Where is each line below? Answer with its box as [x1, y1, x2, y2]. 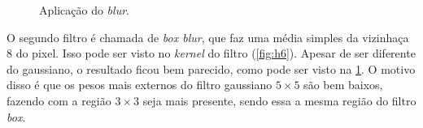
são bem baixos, [303, 76, 383, 93]
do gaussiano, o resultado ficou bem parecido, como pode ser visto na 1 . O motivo [7, 60, 416, 77]
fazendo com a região [7, 92, 111, 109]
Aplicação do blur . [39, 2, 129, 18]
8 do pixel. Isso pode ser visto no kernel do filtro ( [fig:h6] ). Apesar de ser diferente [7, 45, 416, 62]
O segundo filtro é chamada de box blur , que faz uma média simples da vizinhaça [7, 28, 409, 45]
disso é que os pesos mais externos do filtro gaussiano [7, 76, 273, 93]
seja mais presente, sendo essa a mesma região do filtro [142, 92, 416, 109]
